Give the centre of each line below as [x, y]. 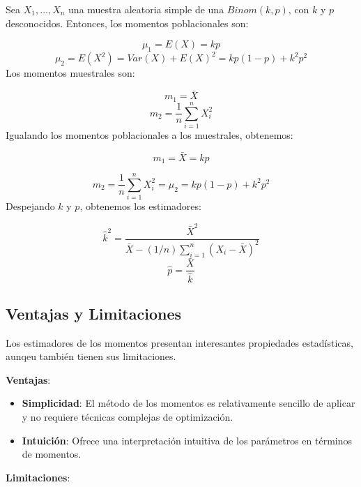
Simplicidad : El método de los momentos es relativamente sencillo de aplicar [189, 403]
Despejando [30, 206]
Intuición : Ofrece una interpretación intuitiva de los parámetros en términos [187, 440]
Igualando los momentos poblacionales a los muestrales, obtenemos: [149, 134]
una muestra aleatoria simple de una [146, 9]
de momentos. [52, 454]
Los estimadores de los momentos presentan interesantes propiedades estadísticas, [179, 342]
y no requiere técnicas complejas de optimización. [128, 416]
